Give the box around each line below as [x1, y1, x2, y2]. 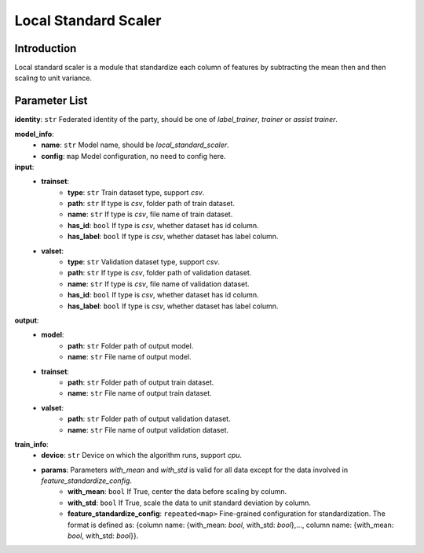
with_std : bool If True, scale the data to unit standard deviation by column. [68, 498, 312, 507]
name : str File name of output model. [68, 352, 192, 362]
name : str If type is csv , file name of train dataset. [68, 209, 233, 219]
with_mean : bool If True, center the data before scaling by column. [68, 487, 287, 496]
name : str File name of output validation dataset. [68, 425, 229, 434]
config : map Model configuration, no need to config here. [41, 151, 226, 160]
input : [14, 162, 35, 171]
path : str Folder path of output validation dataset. [68, 414, 231, 424]
